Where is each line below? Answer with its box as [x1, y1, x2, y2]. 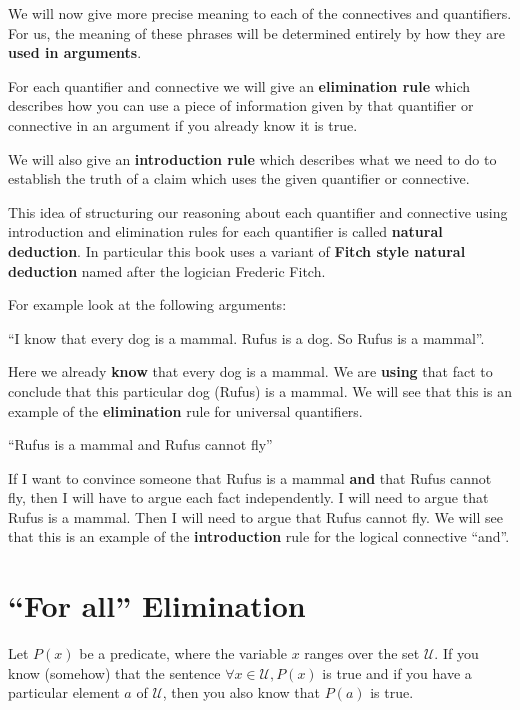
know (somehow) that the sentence [8, 662, 221, 683]
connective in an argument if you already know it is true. [8, 114, 358, 135]
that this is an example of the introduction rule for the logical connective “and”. [8, 526, 510, 547]
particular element [8, 682, 120, 703]
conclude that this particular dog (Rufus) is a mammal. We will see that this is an [8, 380, 512, 401]
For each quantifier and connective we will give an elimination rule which [8, 75, 471, 96]
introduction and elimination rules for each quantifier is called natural [8, 221, 443, 242]
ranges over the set [304, 643, 420, 664]
